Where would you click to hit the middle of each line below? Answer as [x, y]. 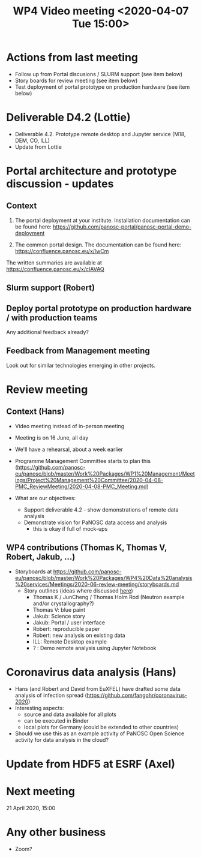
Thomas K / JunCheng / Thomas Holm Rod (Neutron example [109, 597]
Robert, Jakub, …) [41, 557]
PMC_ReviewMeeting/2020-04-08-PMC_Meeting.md [81, 486]
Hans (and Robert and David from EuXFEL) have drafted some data [98, 688]
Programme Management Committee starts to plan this [83, 461]
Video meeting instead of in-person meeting [70, 426]
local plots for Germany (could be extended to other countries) [101, 727]
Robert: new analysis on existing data [79, 635]
